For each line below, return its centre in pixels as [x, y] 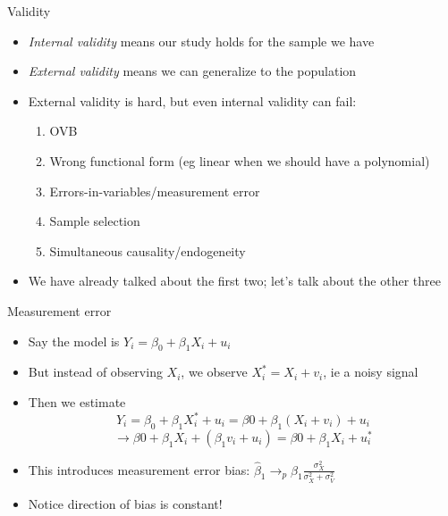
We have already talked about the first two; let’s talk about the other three [234, 281]
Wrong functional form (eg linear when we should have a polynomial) [240, 160]
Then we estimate [77, 401]
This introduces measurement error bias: [139, 469]
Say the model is [74, 341]
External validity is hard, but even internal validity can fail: [192, 100]
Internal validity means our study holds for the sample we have [201, 41]
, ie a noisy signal [371, 372]
